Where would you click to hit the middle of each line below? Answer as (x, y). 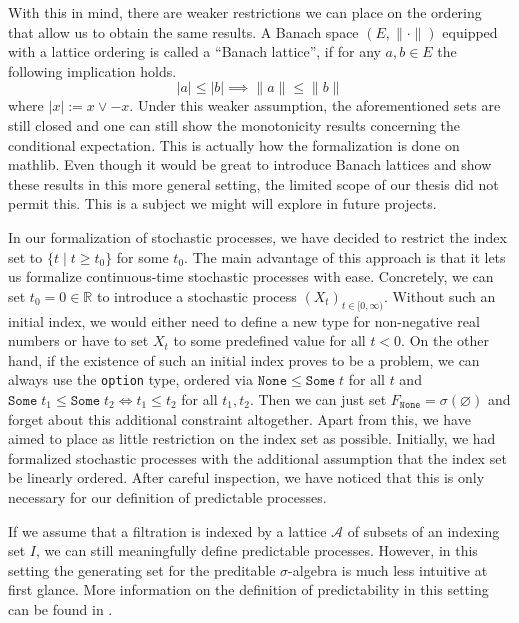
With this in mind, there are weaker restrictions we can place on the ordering (245, 12)
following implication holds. (92, 70)
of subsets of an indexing (423, 530)
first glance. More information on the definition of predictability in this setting (248, 589)
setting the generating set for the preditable (142, 569)
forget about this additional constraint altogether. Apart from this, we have (239, 418)
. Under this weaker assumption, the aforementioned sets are (315, 105)
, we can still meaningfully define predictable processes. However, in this (257, 550)
